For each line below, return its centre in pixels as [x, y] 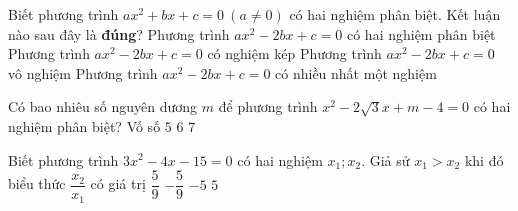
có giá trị [118, 183]
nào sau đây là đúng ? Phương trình [119, 33]
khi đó [484, 159]
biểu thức [37, 183]
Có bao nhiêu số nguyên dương [103, 106]
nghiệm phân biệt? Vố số [84, 125]
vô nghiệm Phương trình [83, 72]
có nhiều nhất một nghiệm [356, 72]
